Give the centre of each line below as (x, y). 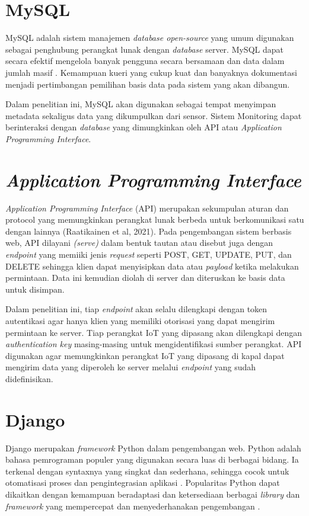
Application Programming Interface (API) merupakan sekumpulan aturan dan (147, 208)
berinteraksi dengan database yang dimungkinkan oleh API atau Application (144, 127)
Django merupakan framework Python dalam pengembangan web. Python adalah (153, 448)
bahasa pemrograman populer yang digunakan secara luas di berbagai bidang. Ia (152, 459)
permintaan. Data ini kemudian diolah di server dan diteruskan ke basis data (145, 278)
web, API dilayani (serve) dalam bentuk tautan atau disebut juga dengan (139, 243)
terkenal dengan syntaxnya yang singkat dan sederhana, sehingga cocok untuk (147, 471)
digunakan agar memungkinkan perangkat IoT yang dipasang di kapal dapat (145, 355)
